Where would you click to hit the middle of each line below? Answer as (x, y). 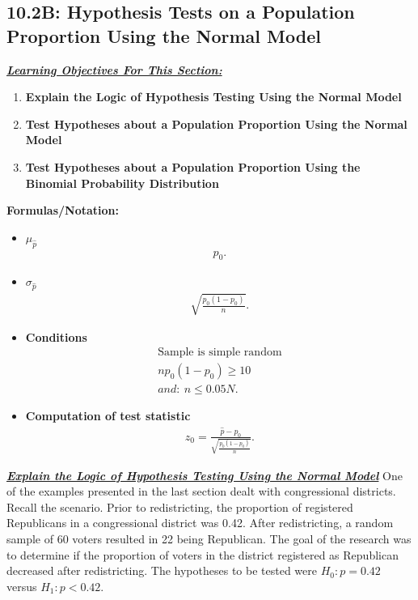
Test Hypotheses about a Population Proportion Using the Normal (216, 123)
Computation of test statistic (108, 416)
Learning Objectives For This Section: (114, 69)
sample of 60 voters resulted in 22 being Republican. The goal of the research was (209, 538)
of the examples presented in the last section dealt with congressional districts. (201, 491)
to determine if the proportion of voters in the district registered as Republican (203, 554)
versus (22, 586)
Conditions (56, 336)
